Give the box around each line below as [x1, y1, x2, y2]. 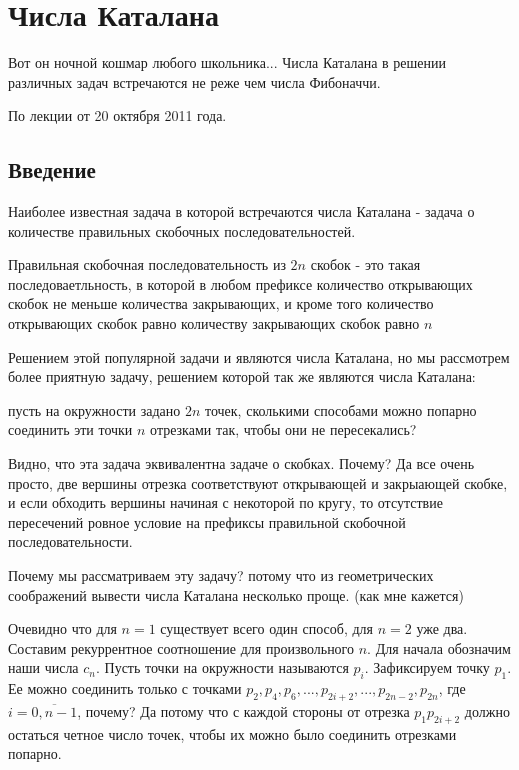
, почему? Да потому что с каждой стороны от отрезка [77, 700, 410, 721]
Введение [8, 154, 96, 185]
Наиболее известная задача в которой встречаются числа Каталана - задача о [8, 201, 475, 222]
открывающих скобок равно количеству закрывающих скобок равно [8, 313, 420, 334]
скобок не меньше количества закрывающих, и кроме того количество [8, 293, 434, 314]
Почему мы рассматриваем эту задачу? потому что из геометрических [8, 565, 434, 586]
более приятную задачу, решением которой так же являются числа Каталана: [8, 366, 476, 387]
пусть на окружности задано [8, 399, 181, 420]
